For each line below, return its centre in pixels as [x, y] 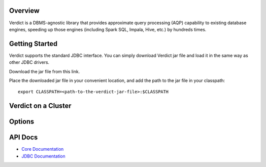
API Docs [23, 138]
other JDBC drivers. [29, 62]
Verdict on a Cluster [40, 106]
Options [22, 122]
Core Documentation [43, 149]
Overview [24, 11]
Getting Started [33, 44]
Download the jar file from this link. [44, 71]
